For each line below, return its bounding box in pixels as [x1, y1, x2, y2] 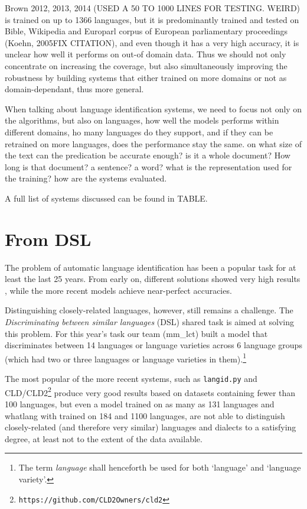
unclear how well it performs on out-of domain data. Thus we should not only [5, 48, 286, 60]
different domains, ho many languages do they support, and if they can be [5, 125, 273, 138]
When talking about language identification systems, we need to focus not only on [5, 102, 302, 115]
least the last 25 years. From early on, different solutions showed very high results [5, 273, 301, 285]
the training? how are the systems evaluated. [5, 172, 167, 184]
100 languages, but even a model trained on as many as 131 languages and [5, 397, 275, 410]
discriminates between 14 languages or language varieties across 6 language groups [5, 339, 302, 351]
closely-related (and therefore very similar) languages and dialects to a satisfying [5, 421, 296, 433]
